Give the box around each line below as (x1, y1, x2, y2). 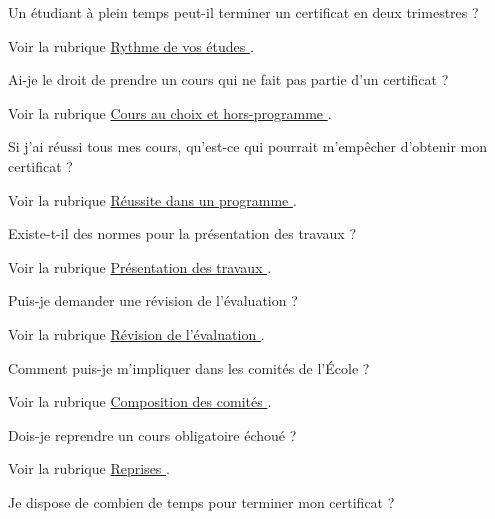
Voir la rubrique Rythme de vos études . (8, 35, 254, 56)
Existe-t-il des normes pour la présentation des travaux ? (8, 223, 356, 244)
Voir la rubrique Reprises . (8, 458, 170, 479)
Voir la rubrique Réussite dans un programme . (8, 189, 297, 210)
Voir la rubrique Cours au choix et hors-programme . (8, 102, 332, 123)
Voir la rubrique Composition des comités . (8, 391, 272, 412)
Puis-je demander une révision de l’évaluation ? (8, 290, 298, 311)
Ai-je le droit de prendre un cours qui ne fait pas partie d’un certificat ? (8, 69, 449, 90)
